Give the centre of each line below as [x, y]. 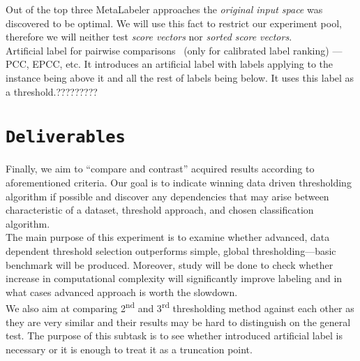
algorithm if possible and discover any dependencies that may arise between [167, 196]
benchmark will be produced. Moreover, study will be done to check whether [170, 264]
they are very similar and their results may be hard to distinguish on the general [178, 322]
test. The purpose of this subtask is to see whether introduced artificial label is [174, 336]
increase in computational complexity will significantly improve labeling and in [174, 278]
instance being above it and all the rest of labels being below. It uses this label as [180, 77]
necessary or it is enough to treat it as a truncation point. [129, 349]
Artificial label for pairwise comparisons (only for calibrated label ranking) [167, 50]
